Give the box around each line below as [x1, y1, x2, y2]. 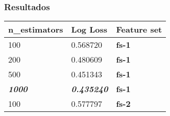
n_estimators [8, 23, 63, 36]
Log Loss [71, 23, 107, 36]
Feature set [116, 23, 162, 36]
